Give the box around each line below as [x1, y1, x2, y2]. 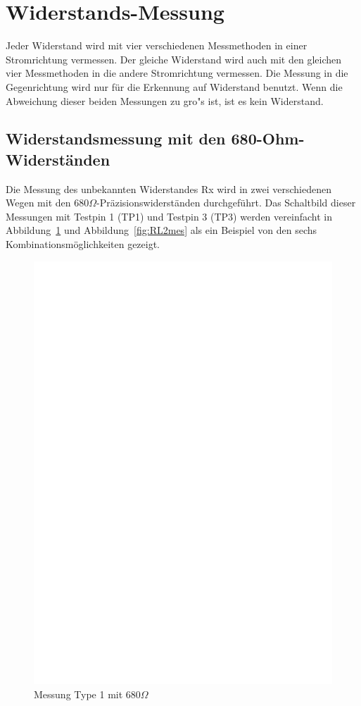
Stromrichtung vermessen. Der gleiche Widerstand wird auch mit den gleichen [6, 51, 342, 66]
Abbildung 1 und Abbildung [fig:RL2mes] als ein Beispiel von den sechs [6, 223, 317, 237]
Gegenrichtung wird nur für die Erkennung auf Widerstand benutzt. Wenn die [6, 79, 343, 94]
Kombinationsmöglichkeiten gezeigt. [6, 237, 160, 252]
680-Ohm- [231, 128, 305, 149]
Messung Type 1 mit [34, 686, 123, 701]
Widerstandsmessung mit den [6, 128, 226, 149]
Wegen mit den [6, 195, 71, 210]
